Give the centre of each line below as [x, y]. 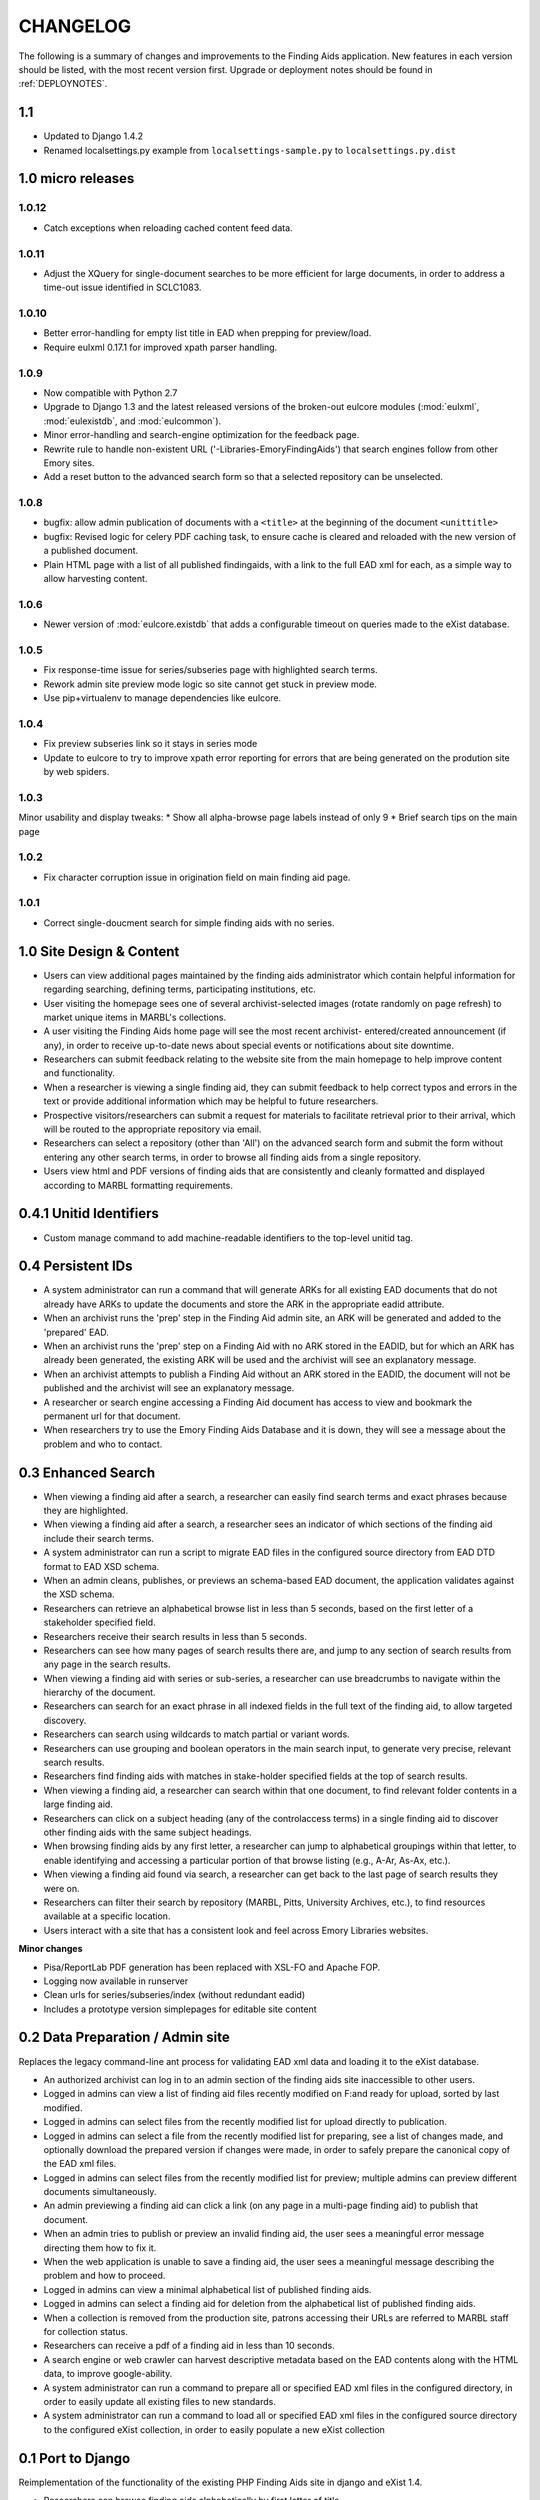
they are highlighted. [86, 1510]
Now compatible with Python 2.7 [110, 392]
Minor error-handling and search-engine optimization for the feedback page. [201, 435]
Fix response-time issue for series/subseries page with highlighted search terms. [211, 670]
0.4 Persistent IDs [75, 1266]
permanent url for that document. [112, 1416]
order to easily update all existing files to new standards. [160, 2401]
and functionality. [79, 1073]
